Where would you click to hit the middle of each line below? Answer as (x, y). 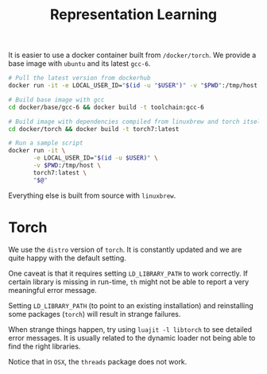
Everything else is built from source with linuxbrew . (92, 195)
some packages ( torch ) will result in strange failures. (95, 314)
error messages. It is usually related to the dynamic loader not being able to (132, 337)
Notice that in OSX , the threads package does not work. (98, 361)
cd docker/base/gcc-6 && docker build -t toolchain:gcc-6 (106, 107)
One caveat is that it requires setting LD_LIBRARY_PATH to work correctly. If (128, 273)
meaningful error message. (52, 290)
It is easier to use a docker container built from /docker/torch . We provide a (132, 55)
